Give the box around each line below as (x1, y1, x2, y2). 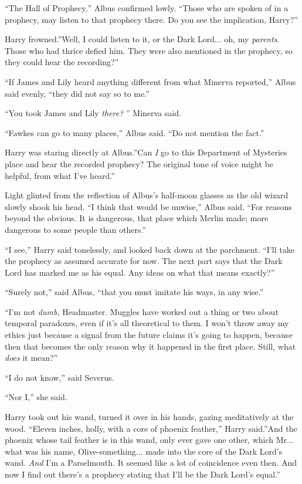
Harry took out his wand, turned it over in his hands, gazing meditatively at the (5, 411, 294, 423)
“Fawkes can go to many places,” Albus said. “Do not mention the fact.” (5, 126, 264, 138)
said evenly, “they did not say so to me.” (5, 87, 150, 99)
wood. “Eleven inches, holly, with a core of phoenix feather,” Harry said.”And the (5, 422, 297, 434)
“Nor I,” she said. (5, 391, 67, 403)
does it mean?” (5, 351, 58, 364)
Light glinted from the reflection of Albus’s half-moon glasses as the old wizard (5, 189, 289, 201)
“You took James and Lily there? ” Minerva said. (5, 107, 181, 119)
